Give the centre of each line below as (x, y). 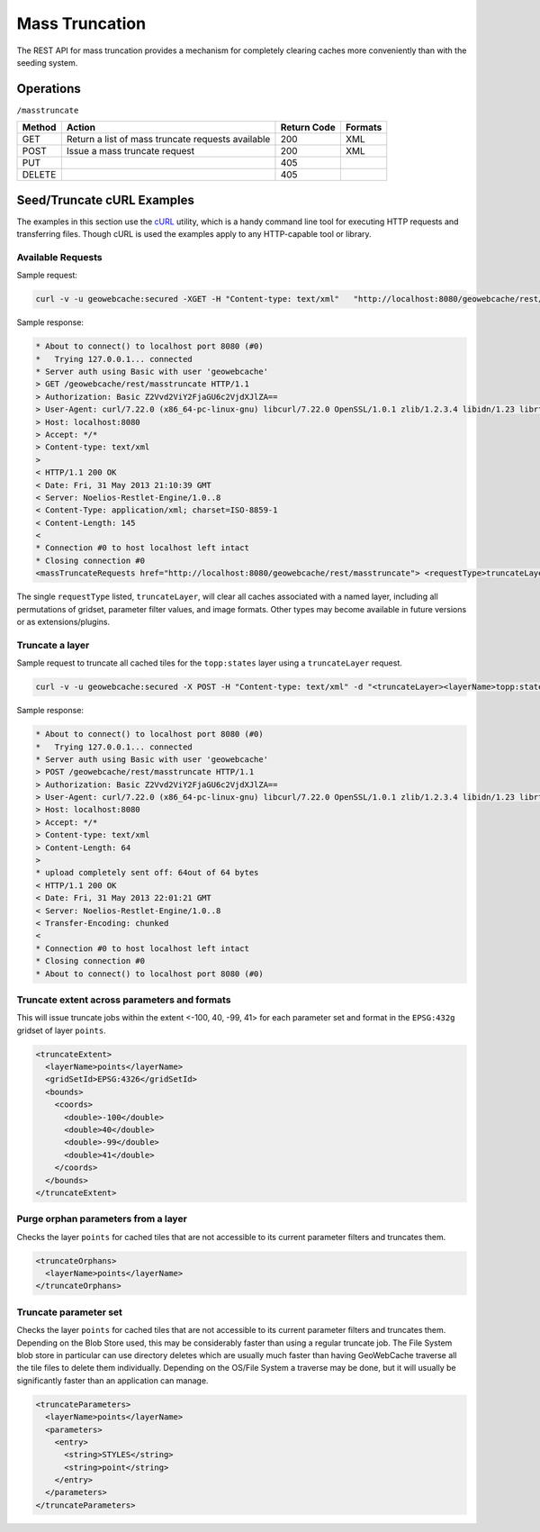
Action (81, 128)
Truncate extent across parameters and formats (124, 1000)
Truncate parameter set (70, 1312)
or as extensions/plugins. (63, 622)
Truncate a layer (53, 645)
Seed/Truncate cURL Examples (106, 199)
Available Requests (59, 257)
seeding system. (47, 62)
